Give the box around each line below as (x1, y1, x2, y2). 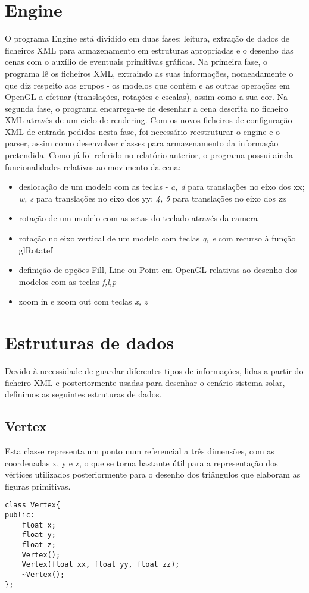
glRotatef (18, 243, 53, 256)
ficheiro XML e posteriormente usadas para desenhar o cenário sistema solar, (5, 376, 285, 388)
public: (5, 511, 35, 520)
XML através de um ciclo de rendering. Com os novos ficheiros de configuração (5, 114, 292, 126)
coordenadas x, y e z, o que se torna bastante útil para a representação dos (5, 456, 278, 469)
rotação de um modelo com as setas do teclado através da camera (18, 212, 258, 224)
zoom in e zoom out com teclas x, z (18, 295, 148, 308)
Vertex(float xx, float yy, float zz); (21, 560, 180, 569)
